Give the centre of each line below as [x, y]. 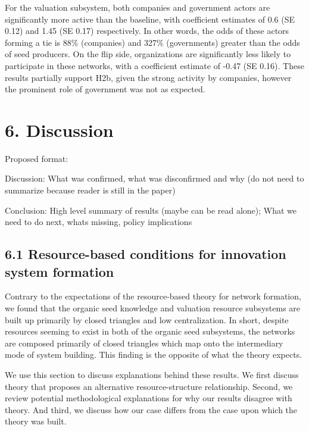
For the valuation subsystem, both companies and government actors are [138, 7]
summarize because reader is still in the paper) [90, 190]
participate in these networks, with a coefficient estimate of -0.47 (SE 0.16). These [154, 65]
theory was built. [36, 421]
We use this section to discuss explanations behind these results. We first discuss [152, 374]
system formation [60, 271]
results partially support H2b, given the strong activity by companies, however [148, 77]
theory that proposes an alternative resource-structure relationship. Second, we [149, 386]
